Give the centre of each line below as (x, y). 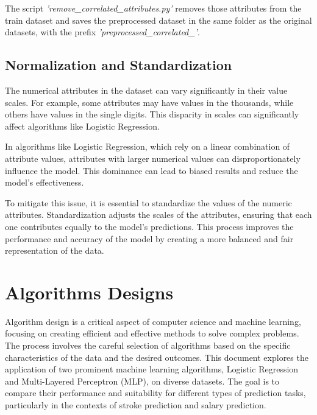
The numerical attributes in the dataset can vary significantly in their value (146, 90)
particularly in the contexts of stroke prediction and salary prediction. (136, 404)
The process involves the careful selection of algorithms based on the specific (148, 345)
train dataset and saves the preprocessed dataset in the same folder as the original (158, 20)
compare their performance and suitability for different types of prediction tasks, (155, 393)
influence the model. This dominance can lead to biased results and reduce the (151, 170)
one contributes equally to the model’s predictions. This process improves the (149, 226)
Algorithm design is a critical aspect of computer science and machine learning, (153, 321)
